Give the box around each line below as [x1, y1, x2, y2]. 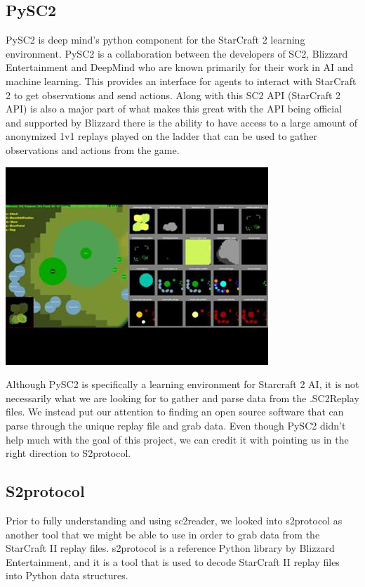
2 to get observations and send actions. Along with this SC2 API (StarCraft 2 [6, 87, 341, 102]
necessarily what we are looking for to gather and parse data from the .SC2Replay [6, 390, 359, 405]
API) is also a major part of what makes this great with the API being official [6, 101, 343, 116]
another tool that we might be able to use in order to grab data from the [6, 527, 320, 541]
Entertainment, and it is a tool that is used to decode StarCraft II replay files [6, 554, 340, 569]
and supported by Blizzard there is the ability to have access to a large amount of [6, 115, 358, 129]
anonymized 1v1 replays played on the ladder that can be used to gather [6, 129, 317, 143]
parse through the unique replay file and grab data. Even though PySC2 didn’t [6, 418, 346, 432]
